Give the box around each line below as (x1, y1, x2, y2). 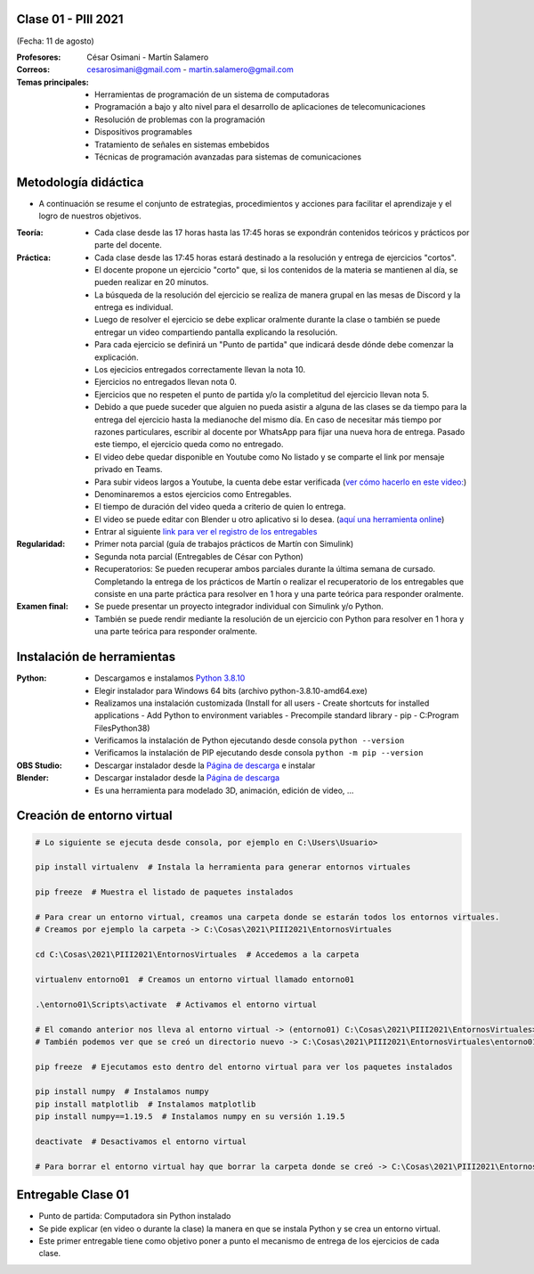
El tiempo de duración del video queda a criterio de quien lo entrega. (94, 502, 346, 512)
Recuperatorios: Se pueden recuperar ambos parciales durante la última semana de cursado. (94, 564, 436, 575)
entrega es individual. (94, 302, 174, 313)
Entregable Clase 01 (16, 1188, 129, 1203)
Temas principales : (16, 77, 89, 87)
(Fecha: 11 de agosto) (16, 36, 95, 46)
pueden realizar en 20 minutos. (94, 277, 209, 288)
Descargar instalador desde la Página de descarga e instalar (94, 760, 316, 771)
